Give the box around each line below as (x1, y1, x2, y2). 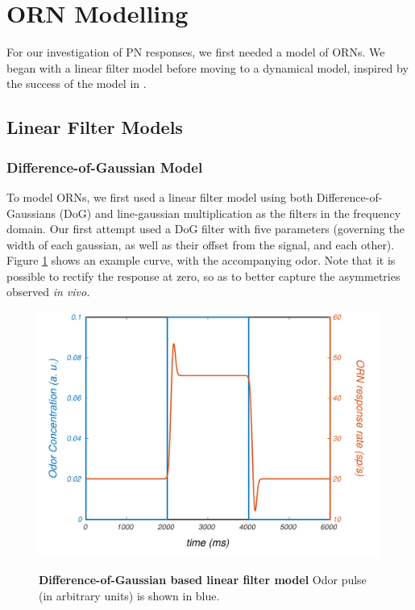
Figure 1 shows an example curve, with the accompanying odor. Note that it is (6, 252, 396, 269)
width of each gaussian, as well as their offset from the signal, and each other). (6, 236, 395, 253)
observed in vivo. (6, 283, 90, 300)
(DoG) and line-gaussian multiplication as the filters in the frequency (59, 204, 401, 221)
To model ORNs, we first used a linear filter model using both (6, 188, 313, 205)
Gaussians (6, 204, 56, 221)
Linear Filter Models (6, 115, 183, 140)
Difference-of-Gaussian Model (6, 157, 203, 177)
